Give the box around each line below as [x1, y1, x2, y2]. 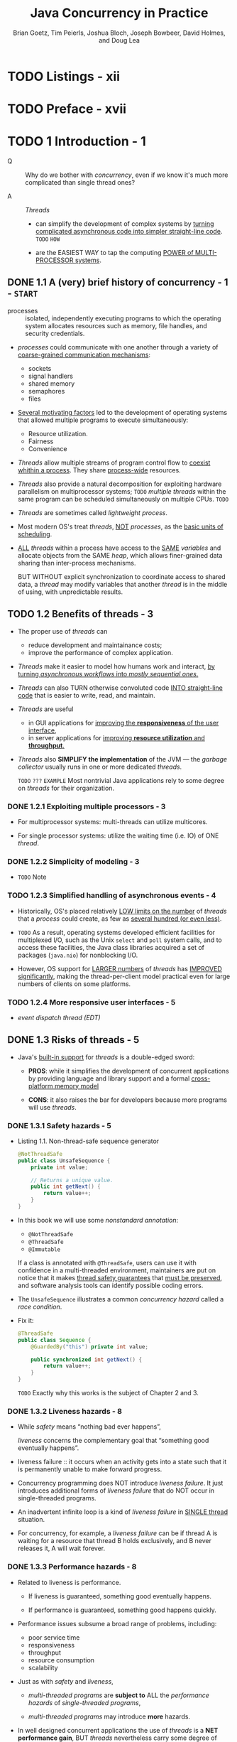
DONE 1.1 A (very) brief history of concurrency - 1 [7, 276, 228, 288]
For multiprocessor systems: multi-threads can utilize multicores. [17, 817, 208, 826]
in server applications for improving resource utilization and [28, 733, 206, 742]
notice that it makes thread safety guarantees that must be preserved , [17, 1273, 222, 1282]
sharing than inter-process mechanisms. [17, 558, 136, 567]
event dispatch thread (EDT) [17, 1013, 101, 1022]
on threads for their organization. [17, 784, 115, 792]
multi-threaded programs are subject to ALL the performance [28, 1691, 209, 1699]
